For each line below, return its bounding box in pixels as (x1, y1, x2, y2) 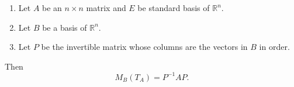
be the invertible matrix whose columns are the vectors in (41, 41, 248, 53)
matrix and (86, 2, 126, 13)
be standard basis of (137, 2, 210, 13)
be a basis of (42, 21, 87, 33)
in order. (259, 41, 290, 53)
